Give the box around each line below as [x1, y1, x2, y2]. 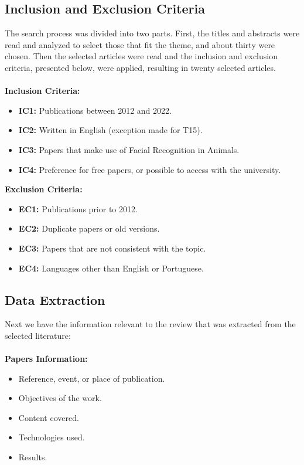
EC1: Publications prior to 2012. [18, 202, 138, 215]
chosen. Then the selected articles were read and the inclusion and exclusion [5, 50, 278, 62]
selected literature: [5, 329, 71, 341]
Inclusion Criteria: [5, 84, 80, 97]
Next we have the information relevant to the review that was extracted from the [5, 318, 296, 330]
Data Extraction [5, 290, 105, 308]
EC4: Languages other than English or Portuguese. [18, 262, 204, 274]
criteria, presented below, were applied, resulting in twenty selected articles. [5, 61, 276, 73]
